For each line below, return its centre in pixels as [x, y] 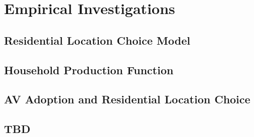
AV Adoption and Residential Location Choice [127, 99]
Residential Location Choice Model [97, 40]
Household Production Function [89, 70]
